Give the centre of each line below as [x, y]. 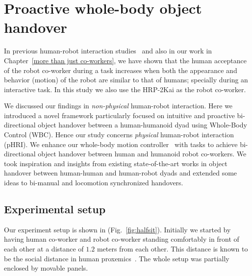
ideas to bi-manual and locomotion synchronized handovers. [94, 183]
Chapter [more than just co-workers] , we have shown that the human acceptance [126, 60]
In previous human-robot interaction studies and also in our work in [108, 51]
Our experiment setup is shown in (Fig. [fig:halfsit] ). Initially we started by [117, 229]
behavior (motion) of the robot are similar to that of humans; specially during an [126, 80]
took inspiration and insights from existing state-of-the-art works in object [116, 163]
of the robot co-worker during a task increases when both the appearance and [121, 70]
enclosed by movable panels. [46, 268]
